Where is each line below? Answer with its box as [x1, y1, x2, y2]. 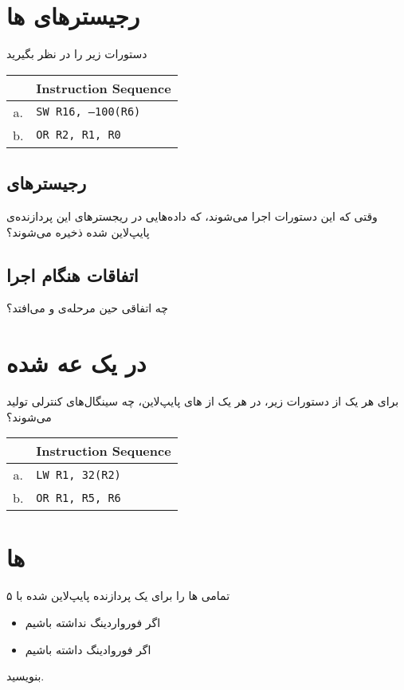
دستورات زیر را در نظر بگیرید [6, 45, 147, 62]
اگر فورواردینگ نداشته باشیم [25, 614, 161, 630]
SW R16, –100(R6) [36, 105, 141, 119]
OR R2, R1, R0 [36, 128, 121, 142]
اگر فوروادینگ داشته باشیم [25, 641, 151, 657]
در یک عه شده [6, 347, 147, 379]
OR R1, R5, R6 [36, 491, 121, 504]
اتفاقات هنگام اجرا [6, 262, 139, 287]
